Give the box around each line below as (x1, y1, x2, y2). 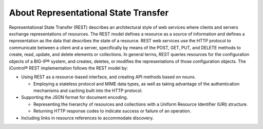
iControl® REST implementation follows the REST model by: (9, 65, 128, 71)
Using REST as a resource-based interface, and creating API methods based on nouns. (21, 74, 196, 80)
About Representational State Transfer (9, 7, 169, 18)
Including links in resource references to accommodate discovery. (21, 115, 154, 121)
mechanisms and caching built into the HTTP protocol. (33, 88, 143, 93)
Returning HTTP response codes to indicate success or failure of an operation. (33, 108, 191, 114)
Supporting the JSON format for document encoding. (21, 94, 128, 100)
